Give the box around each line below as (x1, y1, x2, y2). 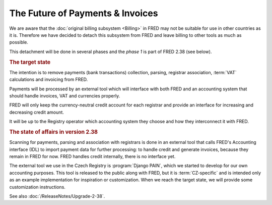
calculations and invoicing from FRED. (9, 76, 88, 83)
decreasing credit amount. (9, 109, 64, 115)
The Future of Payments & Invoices (9, 8, 158, 19)
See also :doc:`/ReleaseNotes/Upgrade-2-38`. (9, 193, 105, 199)
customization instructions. (9, 184, 65, 190)
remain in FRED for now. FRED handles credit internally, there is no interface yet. (9, 153, 176, 159)
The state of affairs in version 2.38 (9, 128, 98, 135)
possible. (9, 39, 29, 45)
